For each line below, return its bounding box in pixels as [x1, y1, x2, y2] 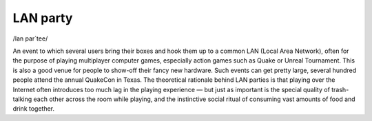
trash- [331, 85, 349, 93]
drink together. [12, 104, 55, 113]
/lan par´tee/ [12, 34, 48, 43]
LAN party [12, 10, 73, 25]
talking [12, 95, 32, 103]
